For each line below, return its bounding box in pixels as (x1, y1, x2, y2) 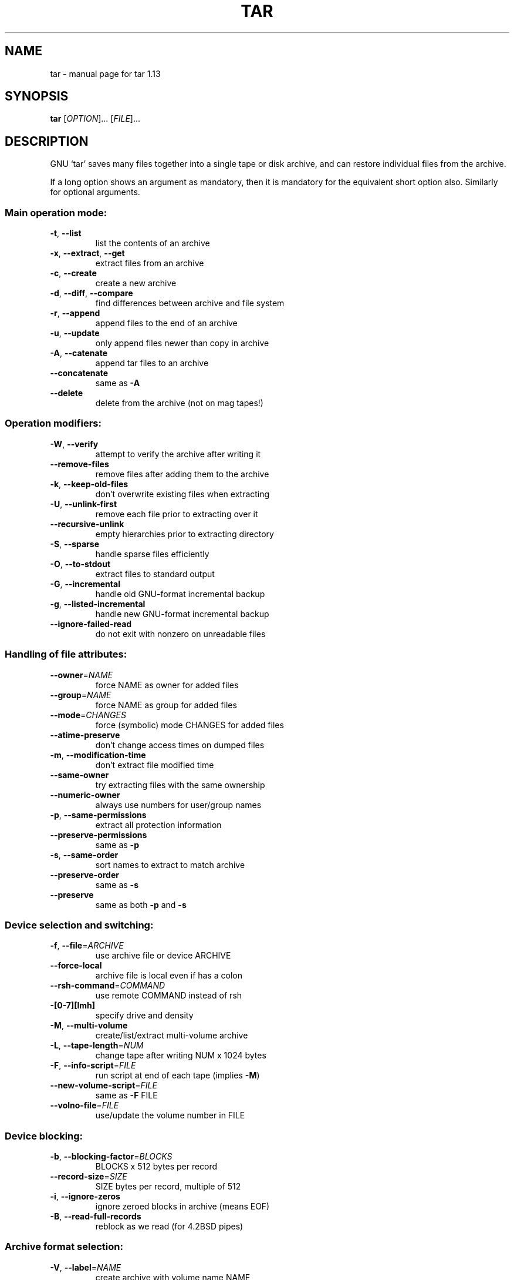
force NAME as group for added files (95, 699, 237, 710)
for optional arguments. (50, 187, 140, 197)
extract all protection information (95, 819, 222, 830)
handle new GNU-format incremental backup (95, 608, 269, 619)
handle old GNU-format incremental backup (95, 588, 265, 599)
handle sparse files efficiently (95, 548, 209, 559)
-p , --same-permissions (50, 809, 147, 820)
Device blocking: (5, 1130, 83, 1142)
